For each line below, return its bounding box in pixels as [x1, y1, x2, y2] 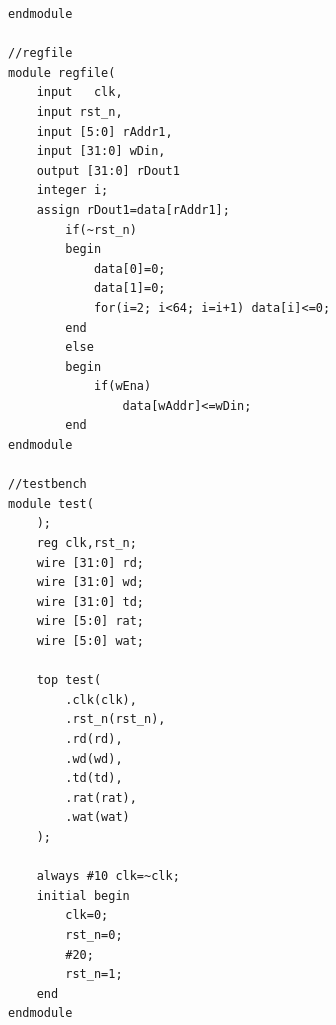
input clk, [36, 85, 123, 100]
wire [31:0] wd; [36, 575, 145, 590]
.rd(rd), [65, 731, 123, 746]
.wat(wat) [65, 810, 130, 825]
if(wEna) [93, 379, 152, 394]
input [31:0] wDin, [36, 144, 166, 159]
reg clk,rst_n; [36, 536, 137, 551]
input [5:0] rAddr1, [36, 124, 173, 139]
